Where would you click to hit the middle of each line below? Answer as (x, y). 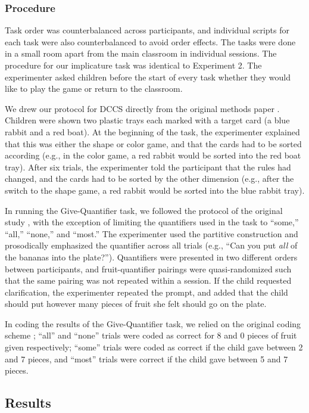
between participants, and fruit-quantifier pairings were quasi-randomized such (148, 268)
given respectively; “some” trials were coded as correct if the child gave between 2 (154, 347)
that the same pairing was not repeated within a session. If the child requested (148, 280)
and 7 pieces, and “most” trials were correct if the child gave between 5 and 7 (146, 358)
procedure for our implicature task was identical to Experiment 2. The (133, 65)
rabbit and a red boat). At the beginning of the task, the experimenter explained (152, 131)
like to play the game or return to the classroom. (94, 88)
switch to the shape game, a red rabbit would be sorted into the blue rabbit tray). (155, 190)
